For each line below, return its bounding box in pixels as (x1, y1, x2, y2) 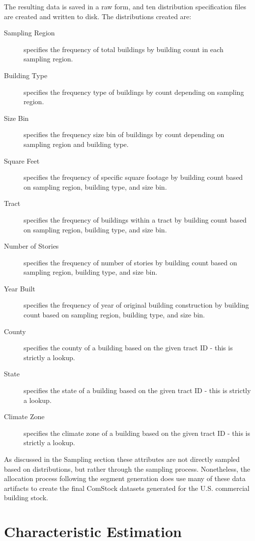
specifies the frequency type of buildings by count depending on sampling (24, 86, 244, 97)
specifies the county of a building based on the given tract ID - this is (24, 342, 233, 353)
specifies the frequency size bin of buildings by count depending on (24, 129, 225, 140)
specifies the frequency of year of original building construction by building (24, 300, 249, 310)
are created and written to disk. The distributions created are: (4, 11, 192, 21)
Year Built (4, 283, 35, 293)
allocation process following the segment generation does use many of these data (4, 473, 246, 484)
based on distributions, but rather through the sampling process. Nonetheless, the (4, 463, 250, 474)
